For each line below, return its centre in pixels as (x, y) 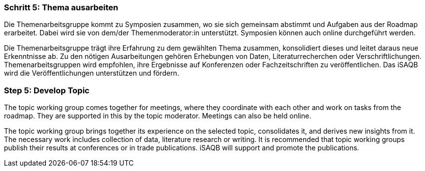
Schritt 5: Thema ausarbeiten (61, 7)
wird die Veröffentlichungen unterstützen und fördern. (92, 73)
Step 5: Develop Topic (47, 90)
